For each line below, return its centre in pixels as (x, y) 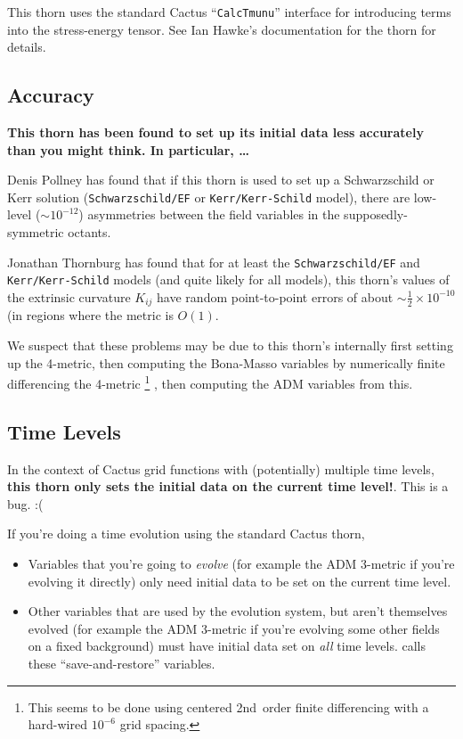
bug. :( (25, 503)
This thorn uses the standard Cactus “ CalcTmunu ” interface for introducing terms (229, 12)
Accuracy (51, 95)
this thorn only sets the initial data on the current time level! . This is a (228, 486)
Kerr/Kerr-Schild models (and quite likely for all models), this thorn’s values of (228, 279)
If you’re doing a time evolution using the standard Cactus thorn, (186, 534)
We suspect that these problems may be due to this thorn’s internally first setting (230, 345)
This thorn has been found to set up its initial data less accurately (215, 132)
